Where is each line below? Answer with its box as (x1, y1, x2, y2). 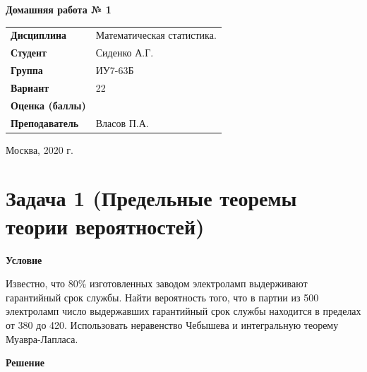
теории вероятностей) (6, 211, 205, 240)
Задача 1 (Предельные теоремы (6, 184, 297, 212)
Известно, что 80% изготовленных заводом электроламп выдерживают (6, 276, 308, 291)
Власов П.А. (95, 115, 149, 130)
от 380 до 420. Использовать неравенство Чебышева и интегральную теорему (6, 317, 339, 332)
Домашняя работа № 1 (6, 2, 112, 16)
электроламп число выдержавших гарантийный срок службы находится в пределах (6, 304, 361, 318)
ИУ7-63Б (95, 63, 134, 78)
